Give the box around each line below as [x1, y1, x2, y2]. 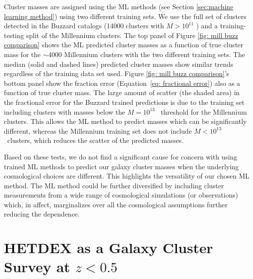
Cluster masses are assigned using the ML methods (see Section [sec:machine [4, 1, 234, 11]
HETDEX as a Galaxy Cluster [4, 238, 213, 258]
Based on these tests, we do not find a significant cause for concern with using [4, 151, 237, 161]
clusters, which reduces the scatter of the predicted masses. [7, 135, 184, 145]
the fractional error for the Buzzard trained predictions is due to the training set [4, 97, 245, 107]
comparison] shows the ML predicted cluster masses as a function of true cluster [4, 40, 244, 50]
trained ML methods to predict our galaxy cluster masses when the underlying [4, 161, 239, 171]
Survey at [4, 257, 70, 277]
